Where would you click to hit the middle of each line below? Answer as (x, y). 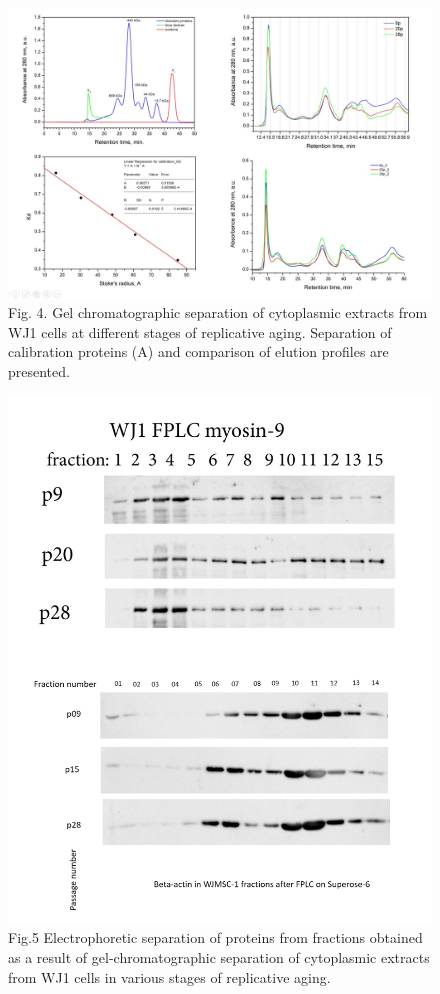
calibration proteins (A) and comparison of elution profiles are (198, 351)
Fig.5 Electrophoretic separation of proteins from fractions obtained (215, 937)
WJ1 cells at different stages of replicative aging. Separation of (200, 331)
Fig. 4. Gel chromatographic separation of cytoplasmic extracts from (218, 312)
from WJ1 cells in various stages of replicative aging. (169, 976)
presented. (39, 371)
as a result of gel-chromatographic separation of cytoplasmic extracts (219, 957)
